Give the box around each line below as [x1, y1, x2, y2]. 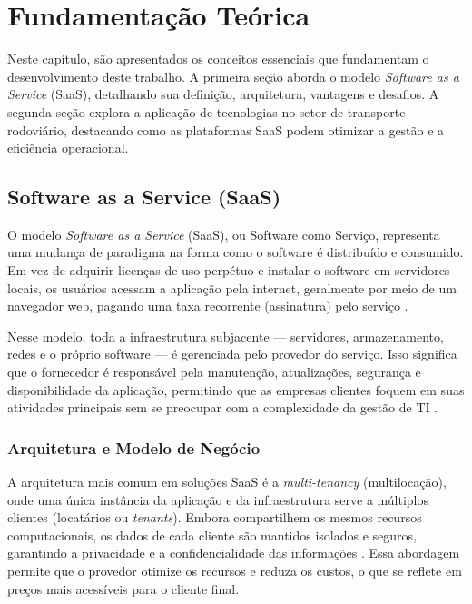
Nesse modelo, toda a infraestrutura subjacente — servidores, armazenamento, [7, 326, 444, 345]
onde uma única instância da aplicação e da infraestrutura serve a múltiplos [7, 490, 429, 509]
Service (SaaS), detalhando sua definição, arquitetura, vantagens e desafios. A [7, 84, 439, 104]
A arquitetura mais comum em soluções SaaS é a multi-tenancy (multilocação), [7, 472, 447, 491]
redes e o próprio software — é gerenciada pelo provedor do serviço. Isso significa [7, 344, 457, 363]
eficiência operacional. [7, 138, 129, 157]
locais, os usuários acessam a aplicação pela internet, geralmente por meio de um [7, 278, 457, 297]
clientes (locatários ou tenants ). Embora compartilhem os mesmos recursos [7, 508, 422, 527]
